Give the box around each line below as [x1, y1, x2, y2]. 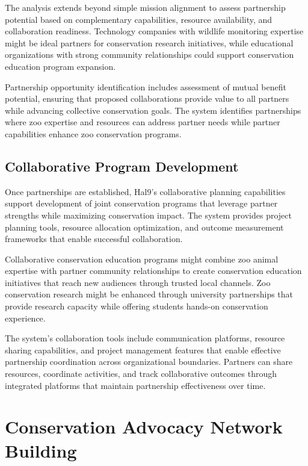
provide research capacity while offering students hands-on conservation [5, 300, 268, 312]
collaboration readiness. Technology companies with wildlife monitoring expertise [5, 25, 304, 37]
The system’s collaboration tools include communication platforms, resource [5, 332, 285, 344]
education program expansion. [5, 60, 116, 72]
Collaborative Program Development [5, 157, 239, 175]
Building [5, 438, 77, 462]
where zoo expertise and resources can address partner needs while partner [5, 116, 280, 128]
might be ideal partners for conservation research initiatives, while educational [5, 36, 294, 49]
